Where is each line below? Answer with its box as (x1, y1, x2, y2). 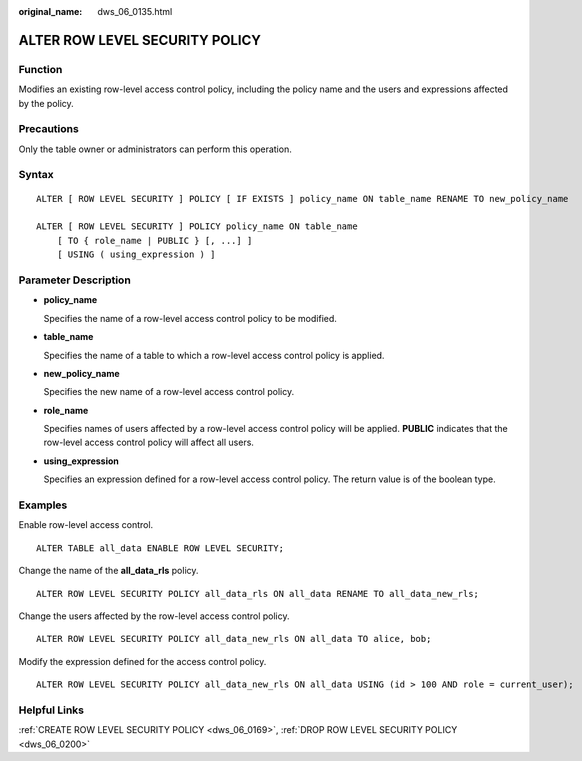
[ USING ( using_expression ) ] (56, 249, 216, 260)
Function (18, 62, 63, 76)
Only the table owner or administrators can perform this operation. (18, 143, 292, 155)
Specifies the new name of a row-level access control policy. (43, 386, 295, 398)
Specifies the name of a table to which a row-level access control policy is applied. (43, 349, 385, 361)
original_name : (18, 6, 83, 17)
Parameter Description (18, 273, 132, 287)
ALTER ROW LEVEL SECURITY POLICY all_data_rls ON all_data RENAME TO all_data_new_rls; (36, 588, 480, 599)
